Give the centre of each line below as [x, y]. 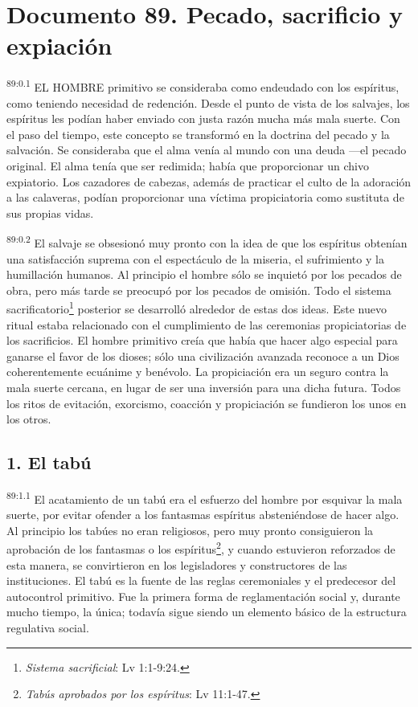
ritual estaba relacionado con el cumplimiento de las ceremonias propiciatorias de [207, 324]
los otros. [29, 419]
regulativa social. [48, 628]
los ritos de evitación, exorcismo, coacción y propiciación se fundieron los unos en [207, 403]
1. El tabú [49, 462]
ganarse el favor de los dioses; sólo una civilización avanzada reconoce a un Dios [203, 356]
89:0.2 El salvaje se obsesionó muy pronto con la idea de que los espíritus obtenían [207, 241]
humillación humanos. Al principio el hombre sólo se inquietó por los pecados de [204, 274]
